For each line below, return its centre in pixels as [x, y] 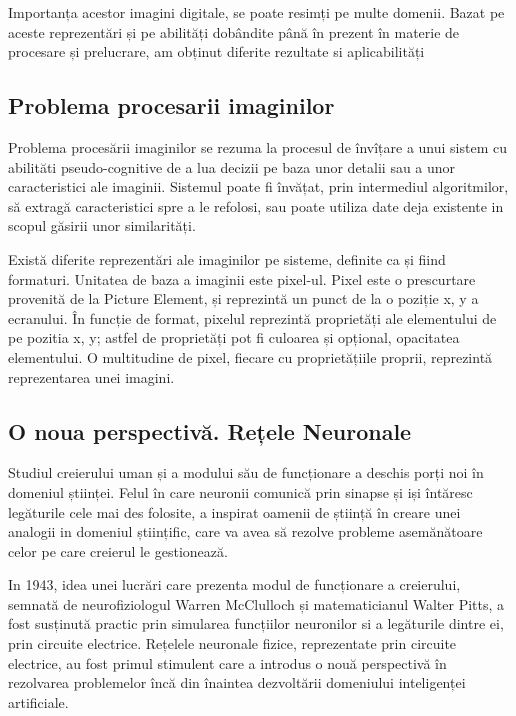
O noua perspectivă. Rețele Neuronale [210, 430]
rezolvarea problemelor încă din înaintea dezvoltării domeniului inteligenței [237, 682]
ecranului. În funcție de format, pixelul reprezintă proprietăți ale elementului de [252, 317]
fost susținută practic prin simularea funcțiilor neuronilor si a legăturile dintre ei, [256, 623]
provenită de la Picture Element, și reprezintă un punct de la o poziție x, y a [243, 298]
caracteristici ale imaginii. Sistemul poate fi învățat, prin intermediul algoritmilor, [258, 186]
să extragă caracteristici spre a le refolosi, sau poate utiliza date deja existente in [256, 205]
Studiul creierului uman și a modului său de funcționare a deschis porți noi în [246, 472]
